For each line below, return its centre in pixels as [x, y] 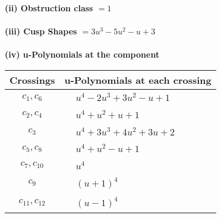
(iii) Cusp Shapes [41, 31]
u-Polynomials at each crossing [138, 80]
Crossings [32, 80]
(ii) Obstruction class [49, 8]
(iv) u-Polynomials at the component [82, 54]
